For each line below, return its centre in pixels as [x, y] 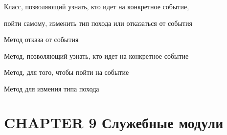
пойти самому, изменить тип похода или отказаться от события [98, 23]
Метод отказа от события [41, 39]
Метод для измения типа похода [52, 88]
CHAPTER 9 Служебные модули [114, 122]
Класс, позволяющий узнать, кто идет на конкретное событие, [97, 6]
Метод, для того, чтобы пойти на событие [67, 72]
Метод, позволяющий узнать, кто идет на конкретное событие [96, 56]
